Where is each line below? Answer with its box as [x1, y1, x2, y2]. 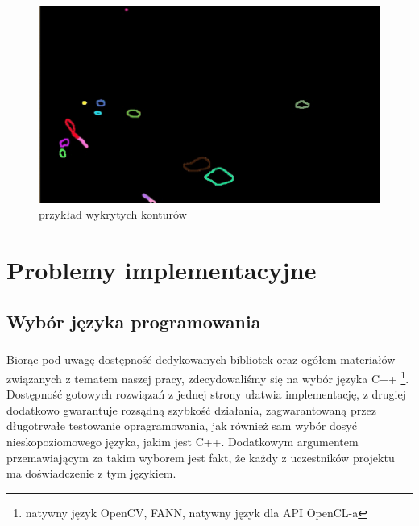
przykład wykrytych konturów [39, 206, 187, 223]
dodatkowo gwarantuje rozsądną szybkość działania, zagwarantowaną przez [6, 401, 376, 418]
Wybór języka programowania [6, 308, 261, 333]
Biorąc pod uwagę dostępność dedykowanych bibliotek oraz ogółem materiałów [6, 351, 396, 368]
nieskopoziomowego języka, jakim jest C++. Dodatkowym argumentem [6, 433, 359, 450]
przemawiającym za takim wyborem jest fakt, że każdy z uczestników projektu [6, 449, 395, 465]
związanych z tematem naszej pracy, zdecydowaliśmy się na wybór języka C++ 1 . [6, 368, 409, 386]
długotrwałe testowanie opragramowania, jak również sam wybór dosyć [6, 417, 357, 434]
